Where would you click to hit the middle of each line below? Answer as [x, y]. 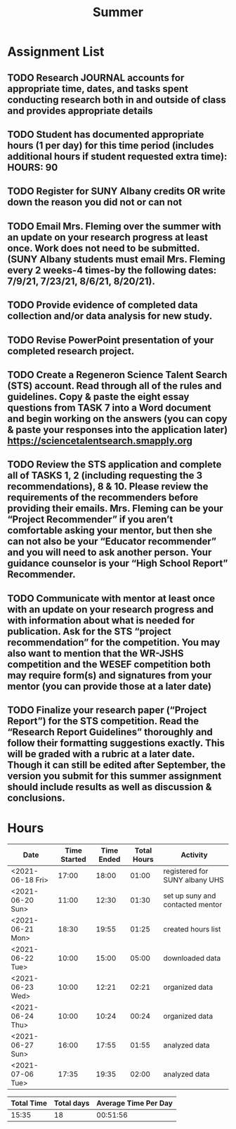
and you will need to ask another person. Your [110, 553]
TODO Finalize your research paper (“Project [107, 710]
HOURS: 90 [33, 167]
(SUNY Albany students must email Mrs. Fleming [117, 259]
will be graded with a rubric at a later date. [101, 754]
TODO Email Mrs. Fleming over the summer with [114, 226]
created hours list [192, 929]
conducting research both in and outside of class [117, 99]
